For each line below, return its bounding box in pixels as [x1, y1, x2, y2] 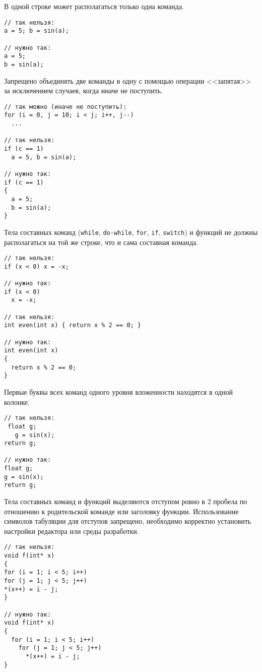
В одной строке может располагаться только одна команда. [4, 1, 184, 11]
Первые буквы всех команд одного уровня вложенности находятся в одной [4, 387, 233, 397]
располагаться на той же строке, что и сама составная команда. [4, 236, 199, 247]
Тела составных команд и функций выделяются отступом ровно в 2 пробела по [4, 496, 247, 507]
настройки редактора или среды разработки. [4, 525, 139, 536]
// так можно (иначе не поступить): [4, 103, 127, 110]
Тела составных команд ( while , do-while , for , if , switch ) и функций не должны [4, 226, 258, 237]
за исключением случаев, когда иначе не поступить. [4, 85, 163, 96]
